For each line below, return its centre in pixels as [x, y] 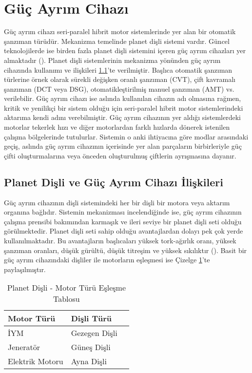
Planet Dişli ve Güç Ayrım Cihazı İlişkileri [114, 182]
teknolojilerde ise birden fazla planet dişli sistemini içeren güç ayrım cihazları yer [125, 50]
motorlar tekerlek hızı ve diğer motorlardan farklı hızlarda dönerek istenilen [117, 127]
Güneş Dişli [91, 347]
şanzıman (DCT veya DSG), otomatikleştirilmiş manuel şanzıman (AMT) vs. [119, 88]
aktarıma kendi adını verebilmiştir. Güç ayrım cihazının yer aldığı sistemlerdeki [122, 117]
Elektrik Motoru [36, 361]
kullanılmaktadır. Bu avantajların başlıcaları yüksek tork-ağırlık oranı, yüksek [120, 241]
